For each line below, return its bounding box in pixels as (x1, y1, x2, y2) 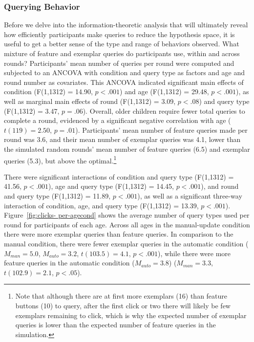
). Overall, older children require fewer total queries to (83, 105, 245, 116)
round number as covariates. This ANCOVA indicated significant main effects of (4, 77, 244, 87)
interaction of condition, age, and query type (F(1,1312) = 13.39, (4, 200, 199, 210)
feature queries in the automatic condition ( (4, 258, 135, 268)
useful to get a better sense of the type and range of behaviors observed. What (4, 39, 239, 49)
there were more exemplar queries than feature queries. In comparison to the (4, 229, 233, 239)
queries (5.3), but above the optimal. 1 (4, 154, 117, 165)
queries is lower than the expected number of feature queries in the (15, 320, 216, 330)
